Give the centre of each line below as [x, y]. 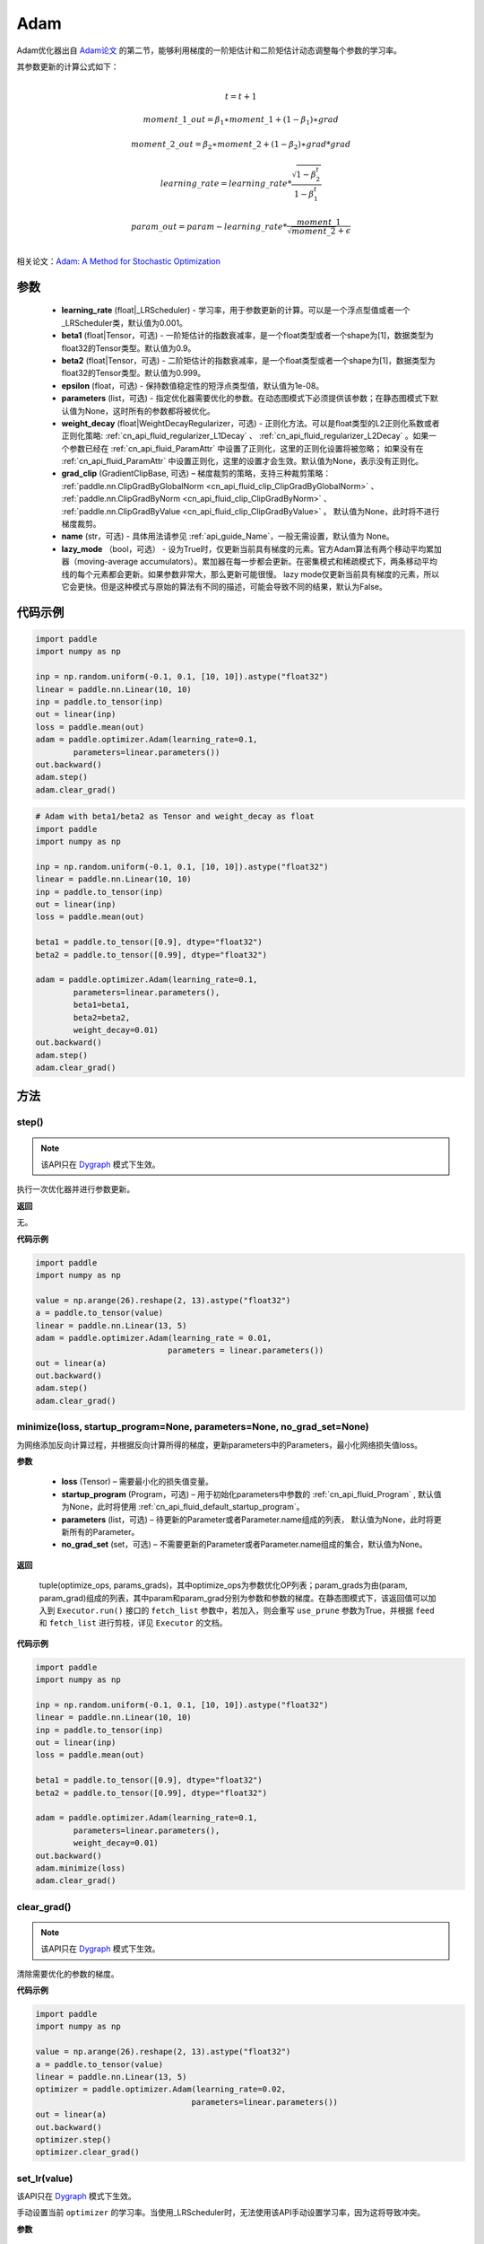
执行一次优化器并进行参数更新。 [75, 1189]
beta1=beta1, [102, 1005]
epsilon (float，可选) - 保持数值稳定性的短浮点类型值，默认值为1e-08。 [193, 385]
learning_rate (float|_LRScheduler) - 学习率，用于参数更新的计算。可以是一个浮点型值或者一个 [236, 311]
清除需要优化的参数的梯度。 [68, 1974]
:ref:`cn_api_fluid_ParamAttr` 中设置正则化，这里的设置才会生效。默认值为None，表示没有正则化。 [242, 461]
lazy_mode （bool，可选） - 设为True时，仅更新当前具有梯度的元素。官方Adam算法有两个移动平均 [244, 548]
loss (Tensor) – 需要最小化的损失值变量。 [138, 1482]
